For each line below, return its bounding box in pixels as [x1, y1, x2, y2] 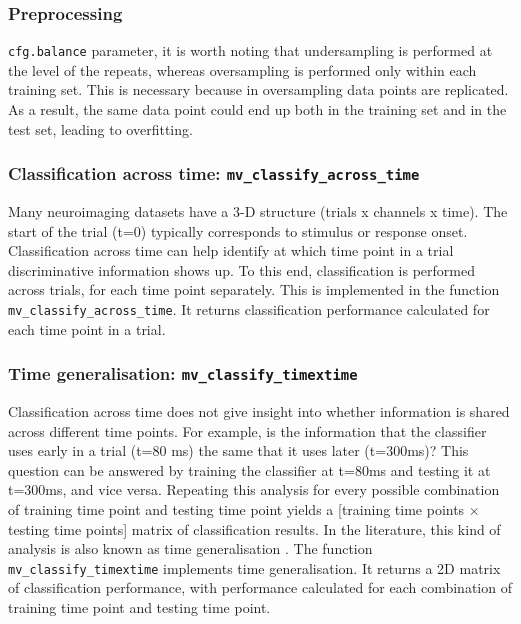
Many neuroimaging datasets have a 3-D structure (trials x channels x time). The [8, 201, 508, 222]
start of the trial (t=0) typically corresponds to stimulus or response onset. [8, 220, 468, 241]
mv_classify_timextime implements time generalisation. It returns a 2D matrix [8, 557, 501, 578]
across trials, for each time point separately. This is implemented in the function [8, 279, 500, 300]
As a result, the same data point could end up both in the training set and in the [8, 99, 507, 120]
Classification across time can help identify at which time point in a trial [8, 240, 454, 261]
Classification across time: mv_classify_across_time [8, 161, 420, 186]
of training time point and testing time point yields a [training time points [8, 499, 465, 519]
